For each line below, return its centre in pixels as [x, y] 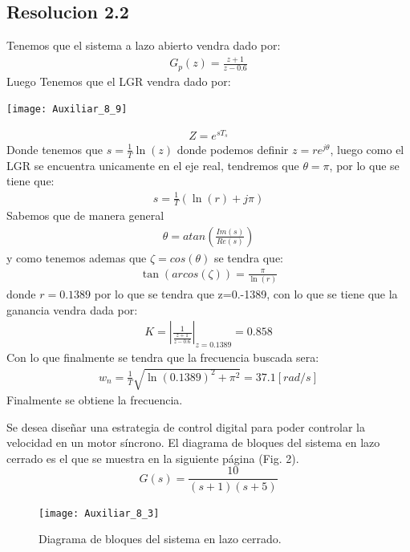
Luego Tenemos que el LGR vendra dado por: [119, 81]
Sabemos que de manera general [85, 215]
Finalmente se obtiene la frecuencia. [95, 400]
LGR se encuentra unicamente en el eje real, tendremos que [153, 165]
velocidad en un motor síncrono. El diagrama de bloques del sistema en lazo [193, 442]
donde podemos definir [233, 149]
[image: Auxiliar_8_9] [67, 110]
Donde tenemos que [55, 149]
